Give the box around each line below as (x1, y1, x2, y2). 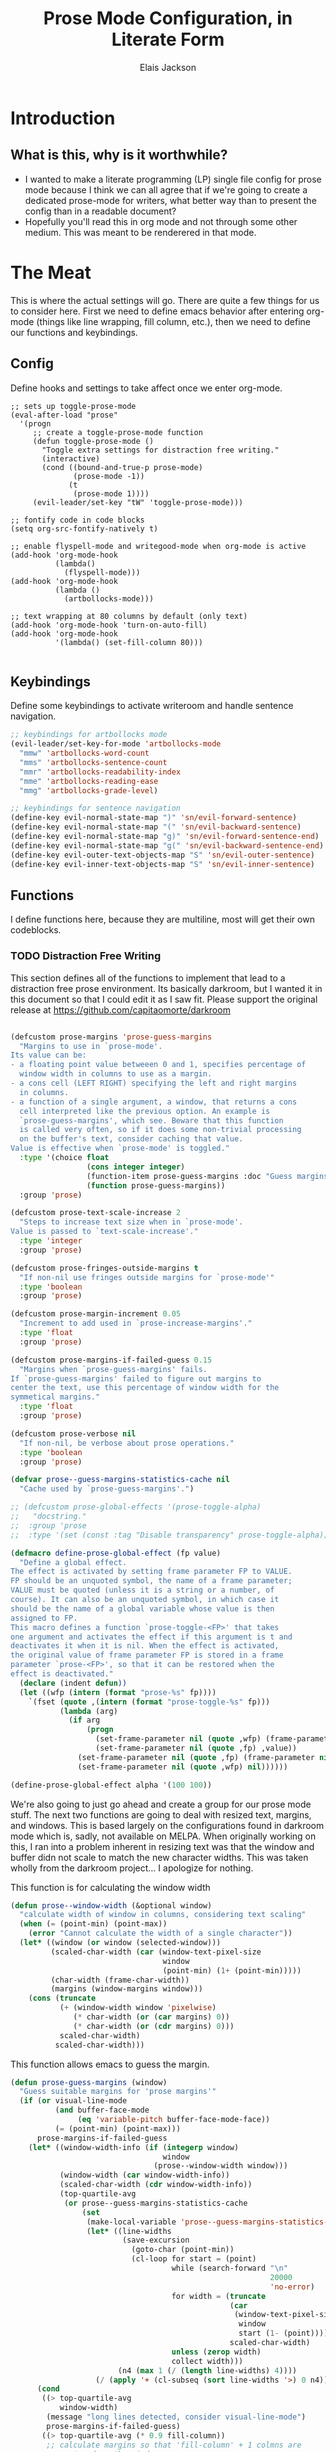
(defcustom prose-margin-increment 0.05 (10, 1309, 182, 1319)
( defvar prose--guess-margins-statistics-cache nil (10, 1475, 230, 1485)
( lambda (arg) (59, 1706, 118, 1716)
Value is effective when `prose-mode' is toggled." (10, 1143, 230, 1154)
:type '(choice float (19, 1153, 110, 1163)
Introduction (10, 107, 116, 129)
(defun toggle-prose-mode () (32, 436, 155, 446)
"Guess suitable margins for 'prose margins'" (19, 2087, 217, 2097)
